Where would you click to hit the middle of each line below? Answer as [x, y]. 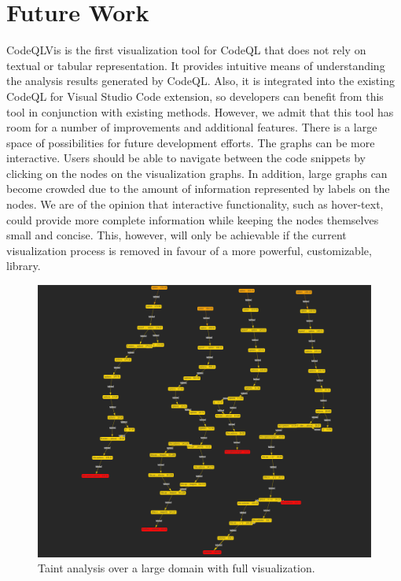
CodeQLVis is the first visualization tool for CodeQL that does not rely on [186, 50]
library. [24, 266]
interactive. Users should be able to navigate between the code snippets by [186, 158]
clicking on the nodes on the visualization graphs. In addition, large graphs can [197, 173]
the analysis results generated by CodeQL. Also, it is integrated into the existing [200, 81]
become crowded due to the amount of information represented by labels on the [198, 189]
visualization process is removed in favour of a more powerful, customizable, [189, 250]
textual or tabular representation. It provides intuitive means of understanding [196, 65]
